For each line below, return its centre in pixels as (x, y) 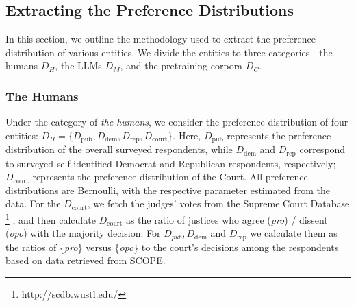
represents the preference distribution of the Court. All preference (170, 177)
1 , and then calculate (51, 219)
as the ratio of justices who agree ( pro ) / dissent (227, 219)
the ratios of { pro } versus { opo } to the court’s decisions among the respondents (172, 247)
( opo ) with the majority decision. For (83, 233)
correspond (322, 149)
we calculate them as (294, 233)
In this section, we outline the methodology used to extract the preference (161, 39)
